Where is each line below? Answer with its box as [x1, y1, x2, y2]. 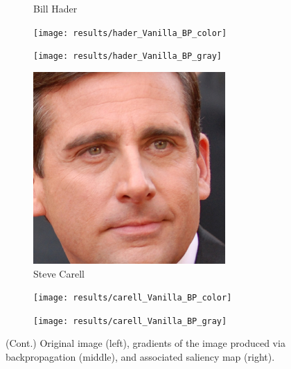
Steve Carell [33, 266, 85, 280]
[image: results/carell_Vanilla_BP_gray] [33, 316, 227, 326]
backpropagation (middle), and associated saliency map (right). [6, 350, 275, 363]
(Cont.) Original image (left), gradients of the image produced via [6, 336, 285, 350]
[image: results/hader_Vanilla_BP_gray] [33, 51, 222, 62]
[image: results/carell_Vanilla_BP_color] [33, 293, 232, 303]
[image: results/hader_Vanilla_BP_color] [33, 28, 227, 38]
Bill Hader [33, 1, 78, 15]
